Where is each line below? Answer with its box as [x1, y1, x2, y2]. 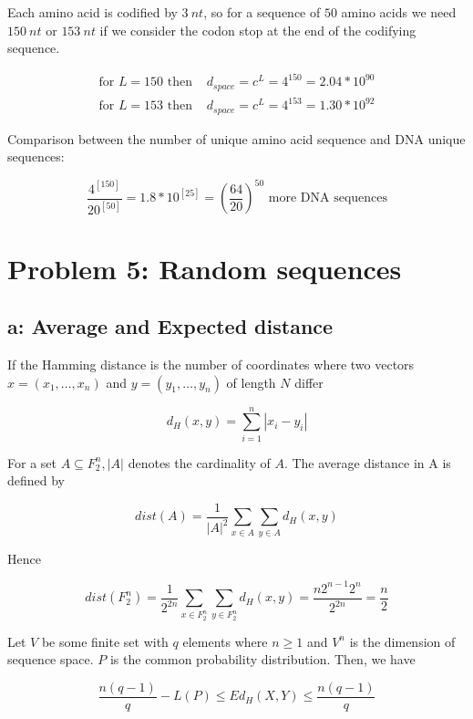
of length [226, 372, 276, 391]
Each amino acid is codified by [7, 3, 178, 21]
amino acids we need [341, 3, 457, 21]
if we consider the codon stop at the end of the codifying [99, 20, 416, 39]
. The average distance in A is [283, 453, 451, 472]
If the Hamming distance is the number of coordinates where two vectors [7, 355, 415, 374]
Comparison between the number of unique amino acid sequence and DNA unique [7, 129, 466, 148]
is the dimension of [349, 631, 456, 651]
